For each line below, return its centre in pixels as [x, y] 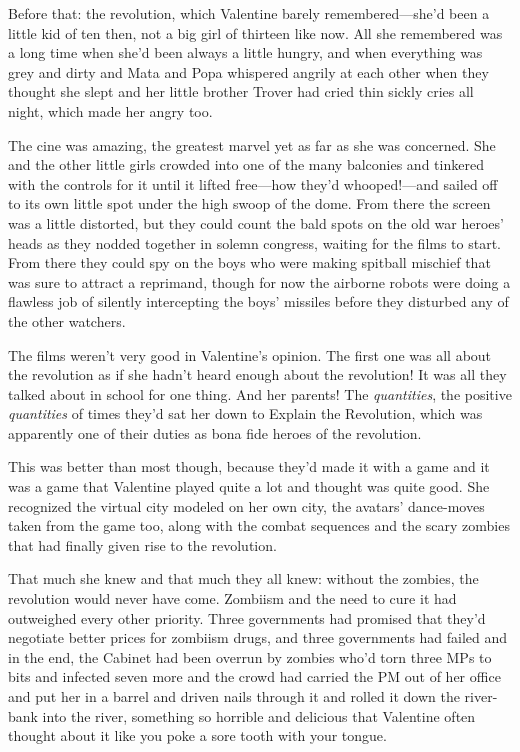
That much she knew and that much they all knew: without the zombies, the [243, 578]
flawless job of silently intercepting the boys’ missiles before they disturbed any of [258, 301]
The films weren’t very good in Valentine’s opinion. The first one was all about [250, 354]
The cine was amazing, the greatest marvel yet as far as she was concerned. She [252, 144]
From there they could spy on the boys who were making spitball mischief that [249, 262]
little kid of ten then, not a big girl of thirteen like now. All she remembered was [255, 32]
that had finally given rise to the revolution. [142, 544]
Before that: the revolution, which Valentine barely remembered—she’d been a [249, 13]
